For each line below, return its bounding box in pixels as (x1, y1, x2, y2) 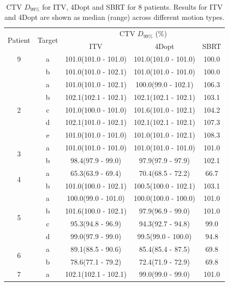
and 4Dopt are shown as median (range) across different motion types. (4, 11, 224, 22)
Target (37, 34, 58, 45)
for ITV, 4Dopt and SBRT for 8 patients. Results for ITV (42, 2, 223, 12)
